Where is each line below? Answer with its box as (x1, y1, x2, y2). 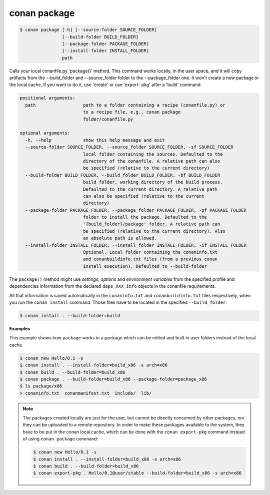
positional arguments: (19, 95, 75, 101)
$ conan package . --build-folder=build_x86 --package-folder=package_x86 (19, 376, 207, 382)
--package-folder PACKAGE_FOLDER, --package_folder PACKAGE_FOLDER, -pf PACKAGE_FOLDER (25, 207, 247, 213)
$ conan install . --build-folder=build (19, 313, 120, 318)
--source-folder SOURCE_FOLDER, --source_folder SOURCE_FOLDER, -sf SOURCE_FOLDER (25, 144, 233, 150)
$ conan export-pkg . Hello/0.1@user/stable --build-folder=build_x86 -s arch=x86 (33, 470, 242, 476)
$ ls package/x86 (19, 383, 62, 389)
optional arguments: (19, 130, 70, 136)
